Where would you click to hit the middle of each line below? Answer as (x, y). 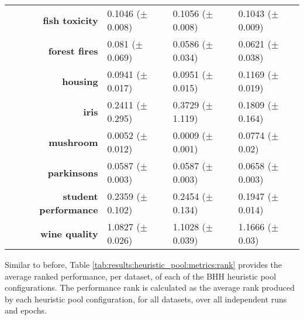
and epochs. (26, 310)
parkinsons (73, 172)
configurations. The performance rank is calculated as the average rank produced (150, 287)
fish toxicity (70, 20)
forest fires (73, 50)
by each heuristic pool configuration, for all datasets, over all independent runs (146, 299)
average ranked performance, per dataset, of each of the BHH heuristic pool (141, 276)
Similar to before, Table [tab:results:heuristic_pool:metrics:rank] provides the (144, 264)
